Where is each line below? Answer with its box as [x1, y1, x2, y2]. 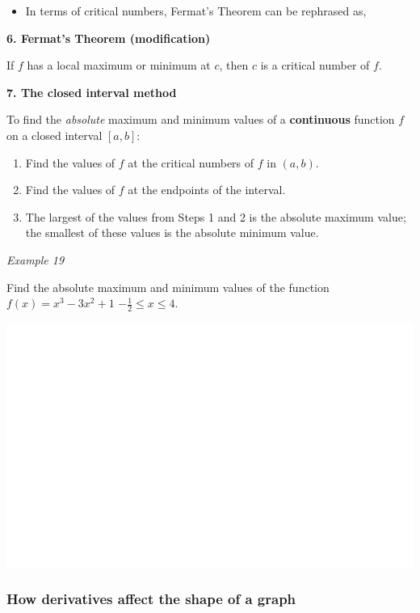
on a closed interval [6, 126, 103, 143]
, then [219, 57, 249, 74]
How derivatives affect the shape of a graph [6, 588, 296, 608]
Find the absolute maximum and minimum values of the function [6, 278, 330, 295]
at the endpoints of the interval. [128, 181, 286, 198]
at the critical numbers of [128, 154, 254, 171]
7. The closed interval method [6, 83, 177, 100]
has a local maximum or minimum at [27, 57, 211, 74]
